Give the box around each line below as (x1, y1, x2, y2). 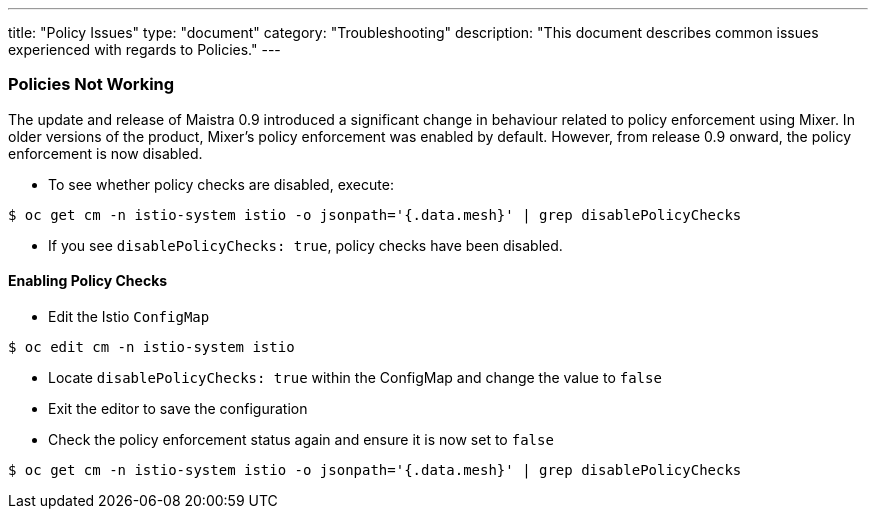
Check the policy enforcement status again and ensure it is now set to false (48, 430, 554, 448)
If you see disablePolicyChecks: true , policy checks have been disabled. (48, 236, 563, 254)
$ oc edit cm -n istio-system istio (8, 338, 295, 355)
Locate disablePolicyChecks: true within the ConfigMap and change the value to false (48, 368, 662, 386)
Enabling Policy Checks (8, 272, 168, 290)
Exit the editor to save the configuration (48, 399, 308, 417)
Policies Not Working (8, 74, 175, 95)
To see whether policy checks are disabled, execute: (48, 175, 394, 193)
